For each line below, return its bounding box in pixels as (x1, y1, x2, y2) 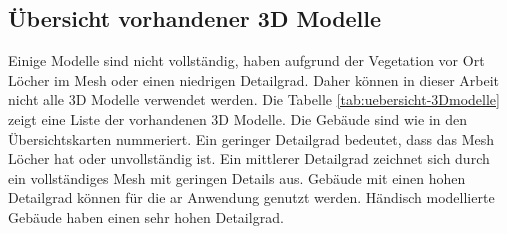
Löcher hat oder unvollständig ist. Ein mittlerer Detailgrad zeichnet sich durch (8, 148, 490, 169)
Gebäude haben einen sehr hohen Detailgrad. (8, 206, 284, 227)
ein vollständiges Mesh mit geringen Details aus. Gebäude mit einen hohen (8, 167, 466, 188)
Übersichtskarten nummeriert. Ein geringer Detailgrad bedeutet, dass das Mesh (8, 128, 495, 149)
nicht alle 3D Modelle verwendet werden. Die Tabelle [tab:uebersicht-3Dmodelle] (8, 89, 500, 110)
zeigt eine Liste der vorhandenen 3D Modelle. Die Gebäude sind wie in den (8, 108, 468, 129)
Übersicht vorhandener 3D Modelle (8, 3, 382, 34)
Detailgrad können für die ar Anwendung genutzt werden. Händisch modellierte (8, 187, 495, 208)
